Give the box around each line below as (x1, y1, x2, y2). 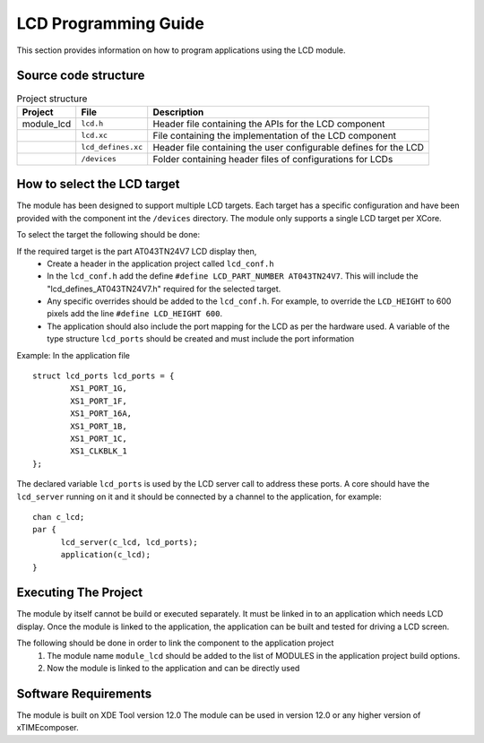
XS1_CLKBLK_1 (70, 446, 127, 456)
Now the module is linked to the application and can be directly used (47, 662, 300, 673)
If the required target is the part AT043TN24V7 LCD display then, (16, 246, 257, 256)
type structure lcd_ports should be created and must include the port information (47, 333, 355, 344)
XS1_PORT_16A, (70, 409, 133, 419)
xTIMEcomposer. (16, 722, 80, 733)
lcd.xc (81, 131, 108, 141)
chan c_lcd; (32, 512, 85, 522)
